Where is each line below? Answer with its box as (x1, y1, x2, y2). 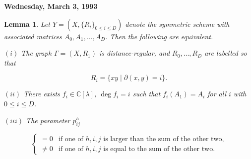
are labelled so (204, 48, 247, 58)
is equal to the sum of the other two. (103, 145, 215, 153)
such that (132, 88, 161, 99)
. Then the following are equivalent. (105, 31, 213, 41)
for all (207, 88, 227, 99)
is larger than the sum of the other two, (103, 135, 224, 143)
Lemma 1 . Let (4, 18, 50, 29)
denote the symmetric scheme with (125, 18, 230, 29)
